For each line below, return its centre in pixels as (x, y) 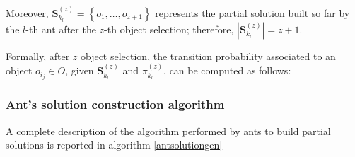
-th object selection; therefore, (169, 29)
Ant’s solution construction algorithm (115, 104)
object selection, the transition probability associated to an (208, 56)
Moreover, (27, 12)
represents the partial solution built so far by (252, 12)
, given (80, 70)
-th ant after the (61, 29)
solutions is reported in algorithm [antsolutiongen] (114, 145)
